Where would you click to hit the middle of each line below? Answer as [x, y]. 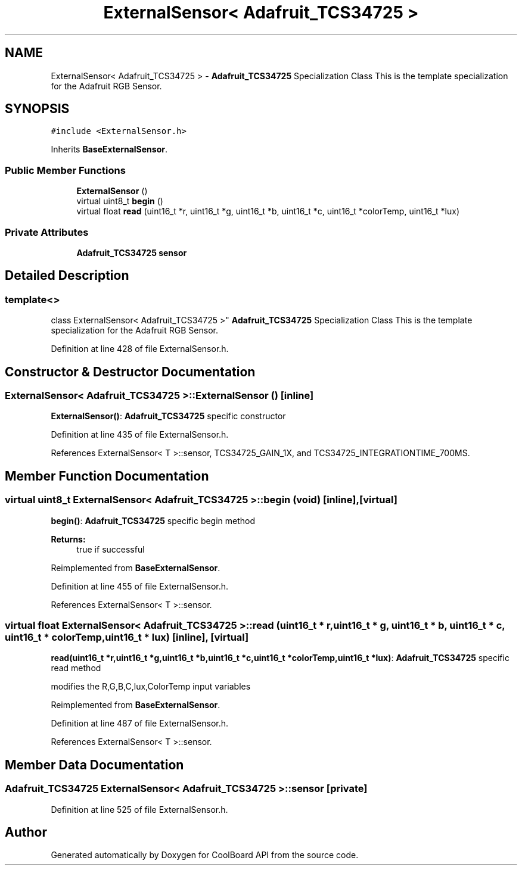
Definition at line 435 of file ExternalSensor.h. [140, 435]
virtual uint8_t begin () [120, 201]
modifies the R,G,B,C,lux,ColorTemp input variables [151, 687]
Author [26, 832]
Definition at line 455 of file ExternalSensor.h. [140, 586]
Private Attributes [47, 232]
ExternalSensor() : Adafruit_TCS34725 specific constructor [168, 416]
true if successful [111, 549]
